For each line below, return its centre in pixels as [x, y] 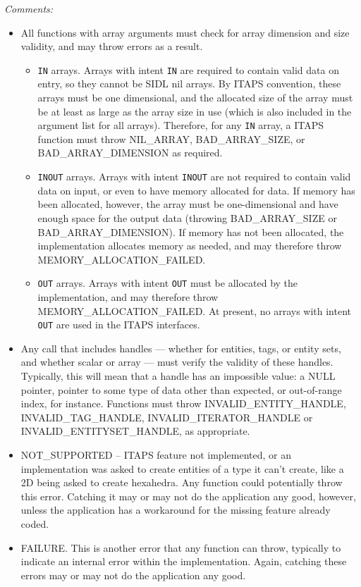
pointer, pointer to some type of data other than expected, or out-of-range [181, 389]
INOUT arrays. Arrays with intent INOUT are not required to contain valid [194, 177]
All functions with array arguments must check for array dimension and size [185, 32]
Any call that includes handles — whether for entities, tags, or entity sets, [181, 348]
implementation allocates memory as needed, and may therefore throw [190, 246]
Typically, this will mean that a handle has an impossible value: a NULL [178, 375]
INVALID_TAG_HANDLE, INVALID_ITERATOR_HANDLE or [167, 417]
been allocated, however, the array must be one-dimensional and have [188, 204]
